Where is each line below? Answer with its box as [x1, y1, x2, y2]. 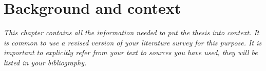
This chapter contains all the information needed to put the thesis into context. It [4, 27, 259, 38]
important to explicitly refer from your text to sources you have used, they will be [4, 47, 258, 58]
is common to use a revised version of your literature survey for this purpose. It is [4, 37, 262, 48]
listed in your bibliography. [4, 57, 87, 67]
